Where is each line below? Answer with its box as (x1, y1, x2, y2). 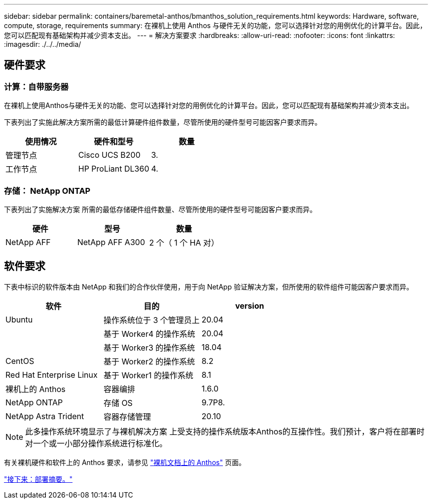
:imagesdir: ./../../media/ (4, 40, 81, 48)
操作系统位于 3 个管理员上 (103, 315, 200, 325)
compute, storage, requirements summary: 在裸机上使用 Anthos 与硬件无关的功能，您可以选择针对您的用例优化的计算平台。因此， (4, 21, 427, 30)
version (235, 300, 264, 311)
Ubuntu (5, 314, 33, 324)
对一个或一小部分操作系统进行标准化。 (25, 438, 168, 448)
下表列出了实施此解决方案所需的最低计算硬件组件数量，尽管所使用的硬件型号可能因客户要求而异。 (4, 118, 322, 127)
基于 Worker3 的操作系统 (103, 342, 195, 353)
